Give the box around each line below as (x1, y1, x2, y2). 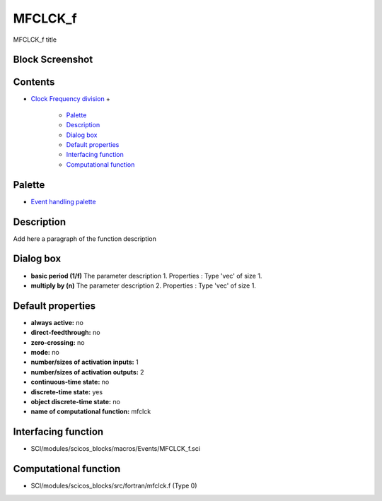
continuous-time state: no (30, 378, 110, 387)
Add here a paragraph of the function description (13, 234, 157, 243)
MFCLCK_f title (13, 35, 57, 44)
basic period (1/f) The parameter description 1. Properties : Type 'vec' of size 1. (30, 271, 262, 280)
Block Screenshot (13, 54, 93, 66)
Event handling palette (30, 197, 96, 206)
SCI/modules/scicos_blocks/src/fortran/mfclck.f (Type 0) (30, 481, 197, 490)
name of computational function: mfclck (30, 407, 151, 416)
